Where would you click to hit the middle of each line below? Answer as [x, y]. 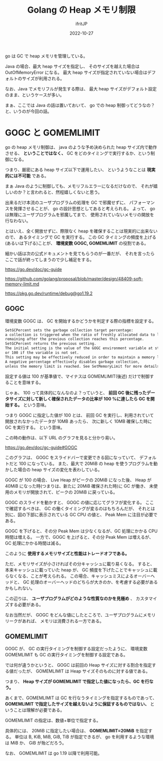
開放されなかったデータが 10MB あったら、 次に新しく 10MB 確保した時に [79, 421]
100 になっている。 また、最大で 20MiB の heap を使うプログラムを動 [88, 463]
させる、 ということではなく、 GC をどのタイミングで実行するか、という [78, 153]
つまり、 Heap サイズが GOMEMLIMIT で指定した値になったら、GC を [75, 682]
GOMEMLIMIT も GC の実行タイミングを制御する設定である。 [66, 655]
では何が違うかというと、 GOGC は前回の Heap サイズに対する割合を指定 [78, 665]
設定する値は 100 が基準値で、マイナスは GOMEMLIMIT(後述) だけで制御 [77, 376]
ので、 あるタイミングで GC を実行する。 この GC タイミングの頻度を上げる [81, 237]
